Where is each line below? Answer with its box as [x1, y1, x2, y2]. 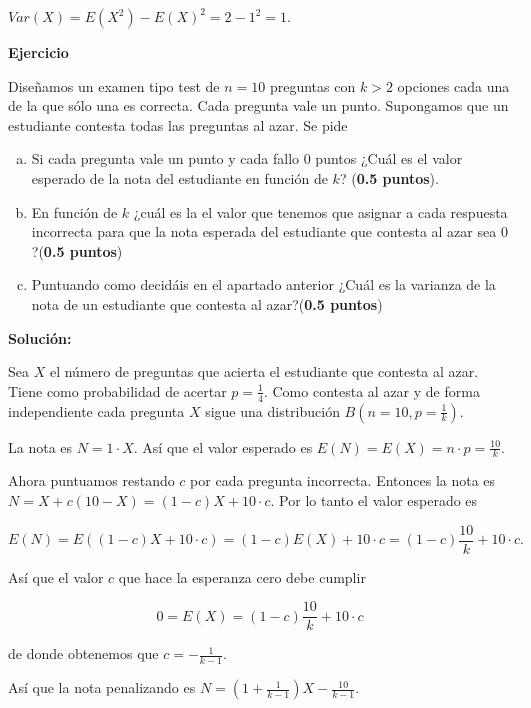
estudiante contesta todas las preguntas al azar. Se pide [8, 114, 348, 135]
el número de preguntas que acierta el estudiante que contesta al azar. [49, 361, 479, 382]
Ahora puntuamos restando [8, 470, 175, 491]
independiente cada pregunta [8, 400, 185, 421]
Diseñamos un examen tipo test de [8, 75, 220, 96]
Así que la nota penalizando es [8, 677, 196, 698]
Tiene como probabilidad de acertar [8, 380, 227, 401]
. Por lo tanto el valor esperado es [270, 489, 478, 510]
